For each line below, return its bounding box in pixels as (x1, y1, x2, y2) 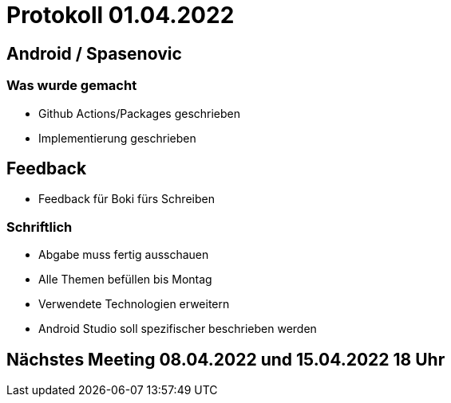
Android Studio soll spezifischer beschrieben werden (38, 322, 317, 336)
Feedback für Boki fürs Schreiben (38, 192, 215, 206)
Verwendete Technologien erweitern (38, 297, 230, 311)
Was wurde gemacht (6, 77, 137, 94)
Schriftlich (6, 218, 73, 235)
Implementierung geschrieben (38, 131, 196, 145)
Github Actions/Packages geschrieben (38, 106, 241, 120)
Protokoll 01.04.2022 (6, 2, 235, 29)
